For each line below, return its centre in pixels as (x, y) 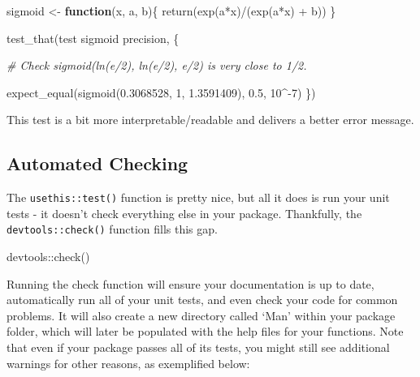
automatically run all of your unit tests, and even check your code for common (202, 300)
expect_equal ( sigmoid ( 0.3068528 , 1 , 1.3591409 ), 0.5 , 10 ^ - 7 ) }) (161, 92)
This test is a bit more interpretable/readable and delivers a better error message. (210, 120)
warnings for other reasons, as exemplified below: (128, 363)
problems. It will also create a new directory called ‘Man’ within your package (201, 315)
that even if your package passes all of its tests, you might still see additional (198, 347)
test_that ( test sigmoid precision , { (93, 38)
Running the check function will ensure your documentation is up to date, (191, 283)
